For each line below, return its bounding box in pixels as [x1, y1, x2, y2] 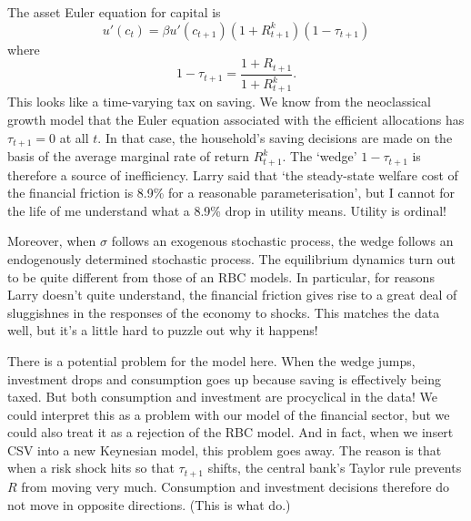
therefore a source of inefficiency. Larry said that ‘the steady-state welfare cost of [7, 165, 458, 184]
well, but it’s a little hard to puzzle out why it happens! [7, 321, 318, 340]
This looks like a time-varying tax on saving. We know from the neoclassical [7, 92, 431, 111]
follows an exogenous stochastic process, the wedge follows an [111, 231, 454, 250]
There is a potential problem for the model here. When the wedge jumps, [7, 351, 416, 370]
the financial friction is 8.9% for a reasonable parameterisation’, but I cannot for [7, 183, 456, 202]
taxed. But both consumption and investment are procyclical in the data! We [7, 387, 437, 406]
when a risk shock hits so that [7, 458, 175, 477]
